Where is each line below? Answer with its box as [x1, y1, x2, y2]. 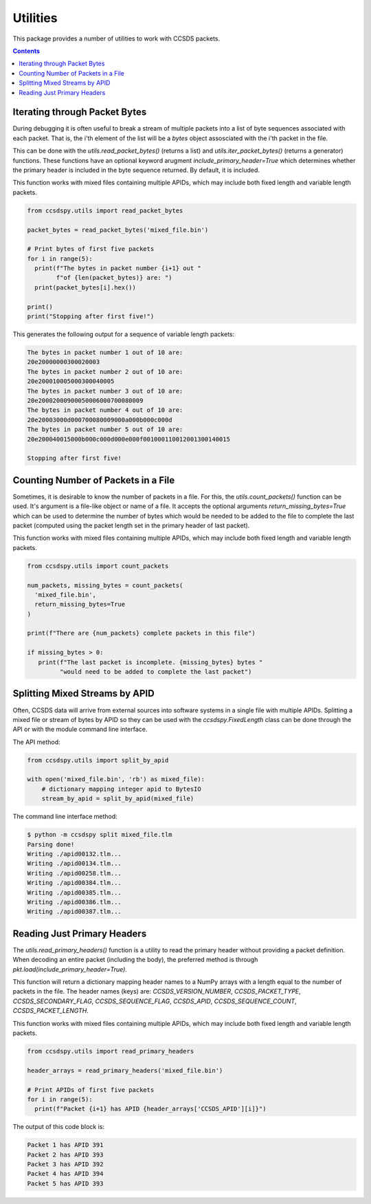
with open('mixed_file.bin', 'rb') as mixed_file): [27, 776, 205, 783]
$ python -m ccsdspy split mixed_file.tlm [27, 831, 172, 839]
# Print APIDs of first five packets [27, 1086, 155, 1093]
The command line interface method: [12, 812, 118, 821]
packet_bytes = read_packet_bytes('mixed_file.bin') [27, 226, 209, 234]
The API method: [12, 738, 60, 746]
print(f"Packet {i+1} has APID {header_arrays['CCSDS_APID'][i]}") [34, 1105, 267, 1113]
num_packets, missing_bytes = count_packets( [27, 581, 183, 589]
